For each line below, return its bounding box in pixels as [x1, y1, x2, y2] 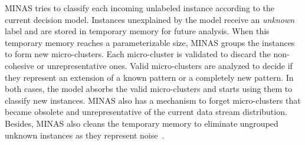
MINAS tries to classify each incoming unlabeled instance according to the [5, 2, 274, 14]
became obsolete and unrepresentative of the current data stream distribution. [5, 106, 287, 118]
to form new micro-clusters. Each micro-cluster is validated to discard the [5, 48, 271, 60]
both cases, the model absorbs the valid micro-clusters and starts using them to [5, 83, 293, 95]
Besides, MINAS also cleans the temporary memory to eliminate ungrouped [5, 117, 278, 129]
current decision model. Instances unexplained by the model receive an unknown [5, 13, 295, 25]
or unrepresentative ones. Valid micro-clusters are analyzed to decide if [37, 59, 293, 71]
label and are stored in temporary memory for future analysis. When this [5, 25, 270, 37]
